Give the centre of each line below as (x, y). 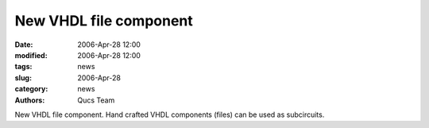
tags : (23, 67)
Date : (24, 45)
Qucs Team (96, 100)
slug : (23, 78)
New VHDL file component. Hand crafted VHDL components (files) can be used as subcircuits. (170, 114)
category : (31, 89)
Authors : (30, 100)
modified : (31, 55)
